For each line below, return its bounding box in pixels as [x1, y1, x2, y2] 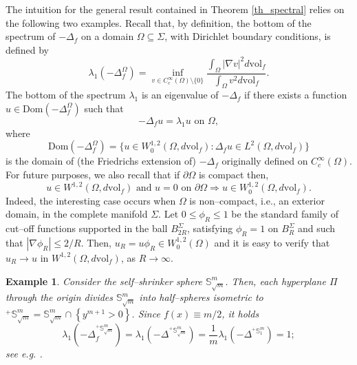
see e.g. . [6, 346, 43, 361]
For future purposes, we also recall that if [6, 167, 180, 181]
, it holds [221, 306, 259, 320]
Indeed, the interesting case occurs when [6, 193, 176, 207]
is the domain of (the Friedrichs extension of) [6, 154, 197, 168]
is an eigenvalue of [141, 87, 219, 102]
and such [297, 221, 336, 236]
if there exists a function [244, 87, 347, 102]
